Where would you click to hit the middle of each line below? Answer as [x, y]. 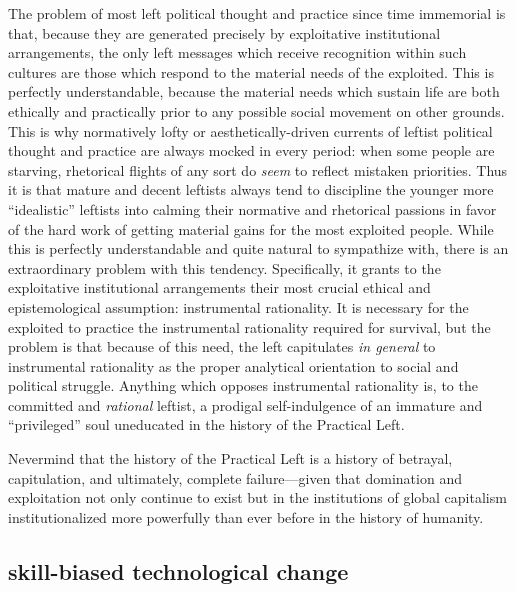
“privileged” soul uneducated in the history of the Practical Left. [206, 424]
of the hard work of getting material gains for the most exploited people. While [251, 228]
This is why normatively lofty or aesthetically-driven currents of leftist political [250, 130]
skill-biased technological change [178, 570]
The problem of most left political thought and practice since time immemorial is [257, 13]
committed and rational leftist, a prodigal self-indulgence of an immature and [245, 404]
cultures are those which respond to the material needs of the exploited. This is [251, 71]
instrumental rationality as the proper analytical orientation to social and [233, 365]
